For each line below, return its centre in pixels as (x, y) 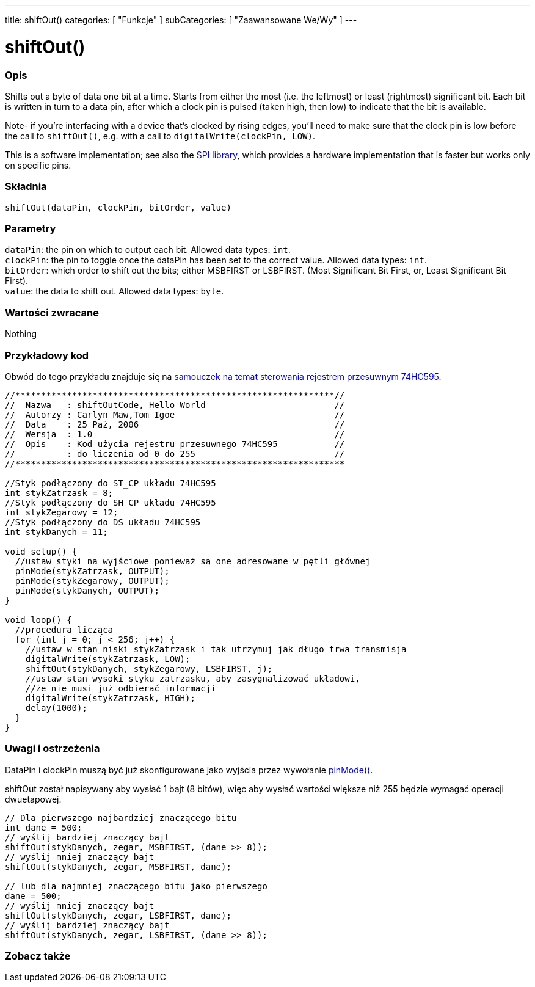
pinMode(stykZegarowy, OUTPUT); (92, 581)
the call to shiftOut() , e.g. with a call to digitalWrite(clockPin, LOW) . (160, 136)
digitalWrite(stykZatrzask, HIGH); (110, 698)
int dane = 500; (44, 827)
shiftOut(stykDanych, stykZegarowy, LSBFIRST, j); (149, 668)
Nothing (21, 334)
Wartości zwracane (52, 312)
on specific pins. (38, 165)
